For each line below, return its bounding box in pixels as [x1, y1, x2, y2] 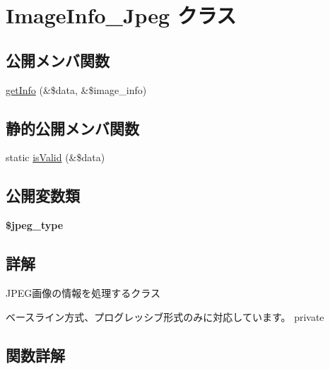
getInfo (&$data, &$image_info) [6, 82, 147, 97]
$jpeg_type [6, 218, 64, 233]
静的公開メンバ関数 [6, 117, 139, 139]
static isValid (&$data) [6, 150, 105, 165]
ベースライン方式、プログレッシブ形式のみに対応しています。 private [6, 309, 324, 324]
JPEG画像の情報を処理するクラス [6, 285, 160, 300]
